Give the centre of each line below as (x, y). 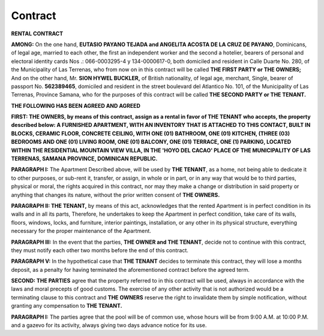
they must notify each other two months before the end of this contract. (100, 250)
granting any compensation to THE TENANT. (67, 306)
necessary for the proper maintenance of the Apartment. (81, 231)
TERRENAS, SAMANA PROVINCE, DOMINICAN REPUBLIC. (84, 159)
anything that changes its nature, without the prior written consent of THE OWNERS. (115, 195)
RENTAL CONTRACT (37, 34)
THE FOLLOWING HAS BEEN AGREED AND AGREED (76, 105)
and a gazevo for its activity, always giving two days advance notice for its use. (109, 325)
